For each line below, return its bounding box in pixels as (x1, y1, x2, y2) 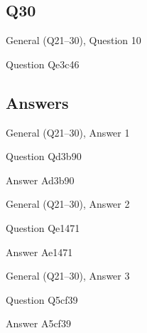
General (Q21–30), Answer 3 (6, 268, 130, 283)
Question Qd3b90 (6, 149, 82, 164)
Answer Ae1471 (6, 244, 73, 259)
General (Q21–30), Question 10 (6, 33, 141, 48)
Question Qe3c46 (6, 56, 80, 71)
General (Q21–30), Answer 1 (6, 125, 130, 139)
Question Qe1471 (6, 220, 80, 235)
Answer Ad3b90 (6, 172, 75, 187)
